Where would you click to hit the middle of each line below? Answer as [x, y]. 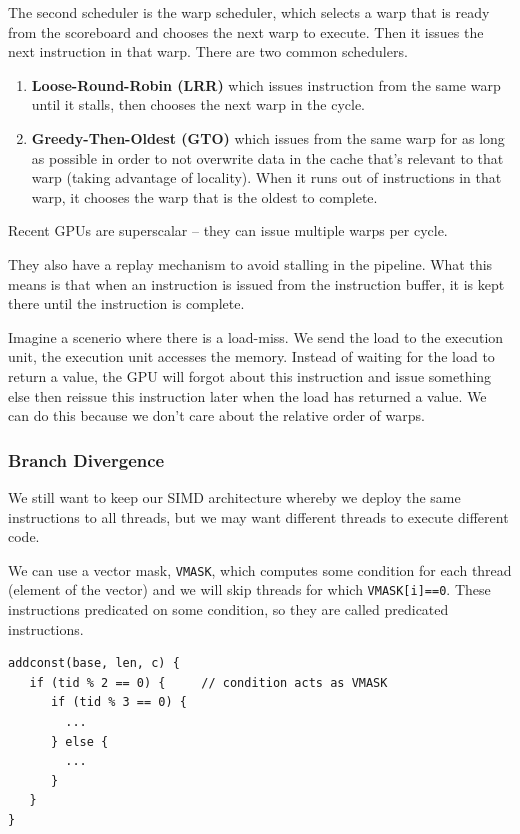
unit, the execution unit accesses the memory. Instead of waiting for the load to [251, 356]
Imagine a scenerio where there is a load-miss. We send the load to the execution [256, 336]
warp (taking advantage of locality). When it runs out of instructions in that [266, 177]
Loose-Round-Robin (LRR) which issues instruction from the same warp [266, 84]
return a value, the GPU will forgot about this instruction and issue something [250, 375]
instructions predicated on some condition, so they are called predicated [228, 609]
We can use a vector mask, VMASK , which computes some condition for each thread [260, 569]
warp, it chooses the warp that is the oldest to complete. [204, 196]
